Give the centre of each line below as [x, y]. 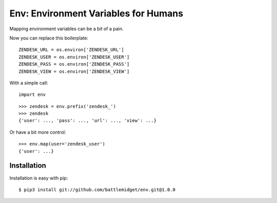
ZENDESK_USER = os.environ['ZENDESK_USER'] [74, 57]
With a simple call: [29, 83]
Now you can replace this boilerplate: [49, 38]
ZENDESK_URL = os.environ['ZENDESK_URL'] [71, 50]
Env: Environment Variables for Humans [96, 13]
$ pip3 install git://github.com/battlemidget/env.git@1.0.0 [97, 189]
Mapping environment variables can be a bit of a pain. [66, 29]
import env [32, 95]
